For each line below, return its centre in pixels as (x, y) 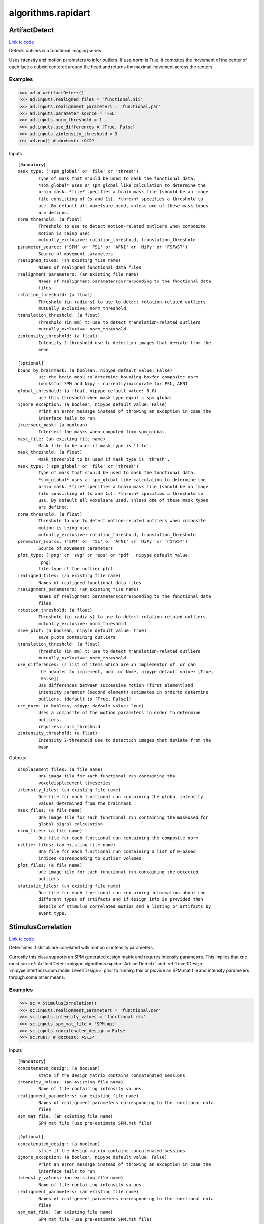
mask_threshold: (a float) (50, 452)
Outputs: (18, 758)
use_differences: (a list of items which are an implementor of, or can (107, 665)
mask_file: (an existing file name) (62, 439)
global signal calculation (71, 824)
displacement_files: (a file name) (60, 769)
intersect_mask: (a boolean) (53, 425)
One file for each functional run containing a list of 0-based (117, 851)
